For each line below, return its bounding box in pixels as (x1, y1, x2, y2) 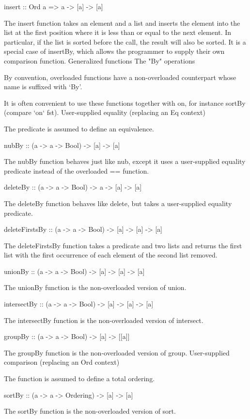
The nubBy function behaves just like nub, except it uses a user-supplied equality (4, 156, 246, 166)
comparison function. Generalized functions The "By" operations (4, 55, 195, 65)
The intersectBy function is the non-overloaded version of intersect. (4, 315, 203, 325)
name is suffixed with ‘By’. (4, 81, 82, 92)
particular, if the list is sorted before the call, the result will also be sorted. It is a (4, 36, 246, 47)
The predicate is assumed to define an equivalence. (4, 123, 154, 133)
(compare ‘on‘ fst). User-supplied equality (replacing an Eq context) (4, 107, 205, 117)
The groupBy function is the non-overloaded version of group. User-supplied (4, 347, 230, 357)
